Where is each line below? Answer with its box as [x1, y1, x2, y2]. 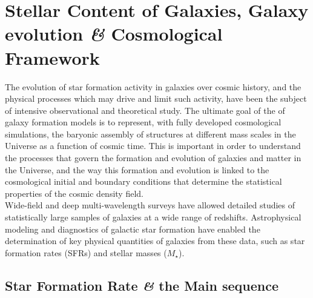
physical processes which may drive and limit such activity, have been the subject [5, 92, 307, 105]
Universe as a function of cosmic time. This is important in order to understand [5, 139, 301, 152]
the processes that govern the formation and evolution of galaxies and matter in [5, 151, 301, 164]
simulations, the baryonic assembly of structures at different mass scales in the [5, 127, 296, 140]
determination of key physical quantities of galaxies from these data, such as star [5, 234, 305, 247]
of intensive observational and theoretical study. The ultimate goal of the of [5, 104, 285, 116]
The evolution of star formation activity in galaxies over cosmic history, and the [5, 80, 301, 93]
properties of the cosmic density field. [5, 187, 143, 199]
